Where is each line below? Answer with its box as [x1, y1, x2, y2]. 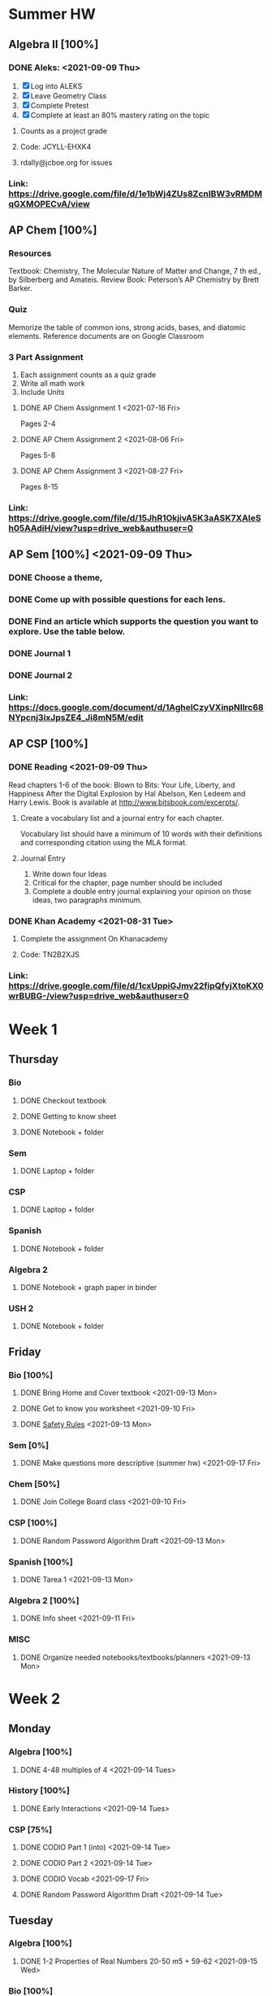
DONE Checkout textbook [19, 1095, 107, 1105]
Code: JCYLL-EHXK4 [19, 142, 92, 151]
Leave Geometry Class [30, 90, 107, 100]
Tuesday [8, 1913, 54, 1927]
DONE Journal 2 [8, 669, 73, 681]
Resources [8, 248, 52, 259]
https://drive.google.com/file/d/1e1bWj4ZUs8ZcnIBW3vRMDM [8, 188, 262, 200]
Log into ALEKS [30, 81, 83, 90]
